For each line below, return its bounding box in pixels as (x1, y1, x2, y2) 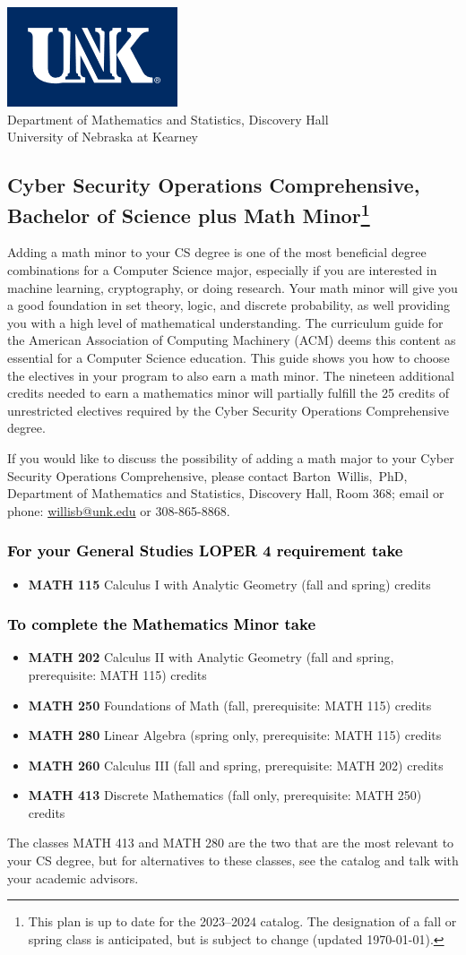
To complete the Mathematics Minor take (7, 613, 316, 635)
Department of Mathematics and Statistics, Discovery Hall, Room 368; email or (7, 484, 444, 503)
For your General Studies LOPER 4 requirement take (7, 539, 403, 562)
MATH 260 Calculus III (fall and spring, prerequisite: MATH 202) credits (28, 755, 444, 774)
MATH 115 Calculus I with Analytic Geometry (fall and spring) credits (28, 574, 431, 593)
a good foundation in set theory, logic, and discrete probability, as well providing (7, 296, 450, 314)
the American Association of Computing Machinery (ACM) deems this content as (7, 331, 456, 349)
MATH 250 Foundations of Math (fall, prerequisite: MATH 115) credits (28, 695, 432, 714)
